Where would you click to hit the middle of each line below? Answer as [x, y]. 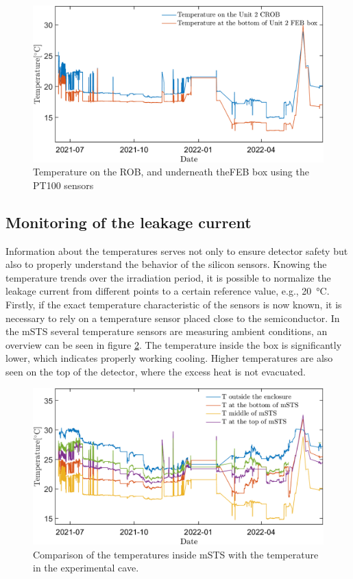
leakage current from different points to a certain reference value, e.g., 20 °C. [168, 291]
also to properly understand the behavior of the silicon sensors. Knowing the [166, 264]
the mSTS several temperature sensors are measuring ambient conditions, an [167, 331]
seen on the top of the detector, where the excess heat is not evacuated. [156, 371]
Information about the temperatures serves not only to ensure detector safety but [177, 250]
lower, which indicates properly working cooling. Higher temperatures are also [169, 358]
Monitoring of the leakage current [129, 222]
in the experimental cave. [86, 568]
